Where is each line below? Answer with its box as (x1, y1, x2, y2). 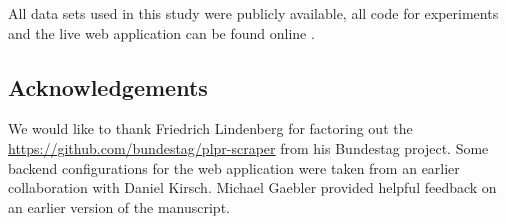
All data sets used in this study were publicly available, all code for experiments (8, 3, 499, 23)
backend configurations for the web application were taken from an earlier (8, 157, 460, 178)
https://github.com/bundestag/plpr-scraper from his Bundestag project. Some (8, 137, 489, 158)
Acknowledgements (8, 71, 208, 102)
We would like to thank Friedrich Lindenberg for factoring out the (8, 118, 413, 139)
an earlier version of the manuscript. (8, 196, 230, 217)
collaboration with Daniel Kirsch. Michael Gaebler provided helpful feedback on (8, 177, 497, 198)
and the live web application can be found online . (8, 22, 315, 43)
